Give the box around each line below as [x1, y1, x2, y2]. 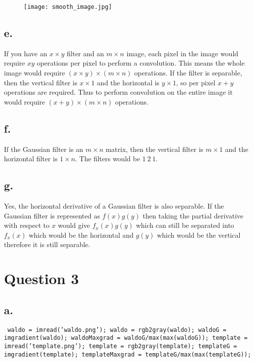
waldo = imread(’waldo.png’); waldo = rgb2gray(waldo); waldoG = [7, 326, 227, 333]
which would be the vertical [157, 229, 241, 240]
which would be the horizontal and [29, 229, 134, 240]
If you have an [4, 48, 47, 58]
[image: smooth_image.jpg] [24, 3, 112, 10]
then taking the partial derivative [143, 210, 244, 220]
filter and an [67, 48, 104, 58]
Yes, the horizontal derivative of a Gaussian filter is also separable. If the [4, 201, 224, 211]
